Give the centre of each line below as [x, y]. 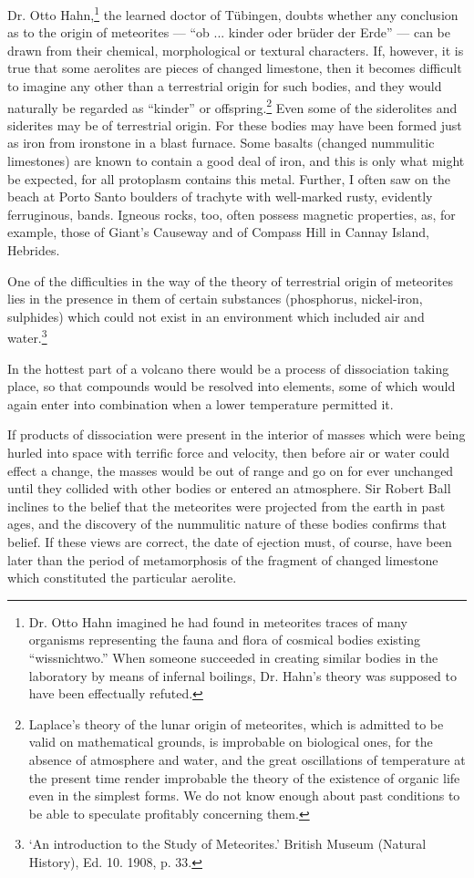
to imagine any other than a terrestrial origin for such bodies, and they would [225, 86]
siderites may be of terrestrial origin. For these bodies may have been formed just [235, 124]
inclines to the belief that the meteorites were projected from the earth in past [227, 506]
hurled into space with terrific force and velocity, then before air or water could [228, 453]
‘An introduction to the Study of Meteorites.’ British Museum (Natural [227, 844]
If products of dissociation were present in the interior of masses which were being [237, 434]
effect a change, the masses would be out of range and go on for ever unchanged [231, 470]
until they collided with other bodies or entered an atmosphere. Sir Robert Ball [229, 488]
